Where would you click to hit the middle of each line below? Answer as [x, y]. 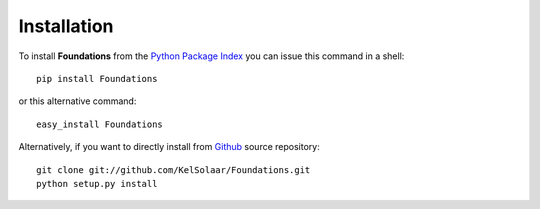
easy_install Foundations [100, 124]
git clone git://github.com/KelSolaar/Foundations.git [173, 169]
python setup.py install [97, 183]
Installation [66, 26]
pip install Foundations [97, 78]
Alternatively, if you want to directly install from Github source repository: [169, 147]
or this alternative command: [77, 101]
